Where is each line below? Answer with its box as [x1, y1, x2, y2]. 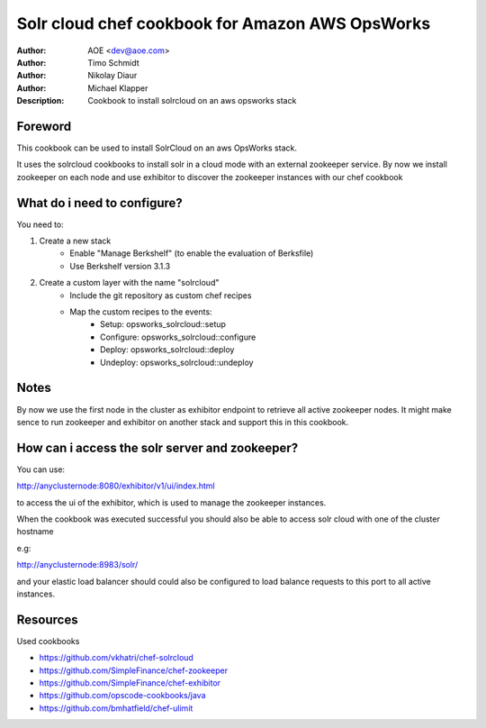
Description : [16, 96, 65, 106]
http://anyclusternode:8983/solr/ [16, 560, 139, 570]
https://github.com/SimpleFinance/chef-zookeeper [39, 665, 229, 676]
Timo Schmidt [87, 57, 139, 68]
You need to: [16, 219, 65, 230]
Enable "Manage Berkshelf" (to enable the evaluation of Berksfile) [69, 248, 314, 259]
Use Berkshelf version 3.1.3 [69, 260, 171, 271]
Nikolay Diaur [87, 70, 138, 81]
